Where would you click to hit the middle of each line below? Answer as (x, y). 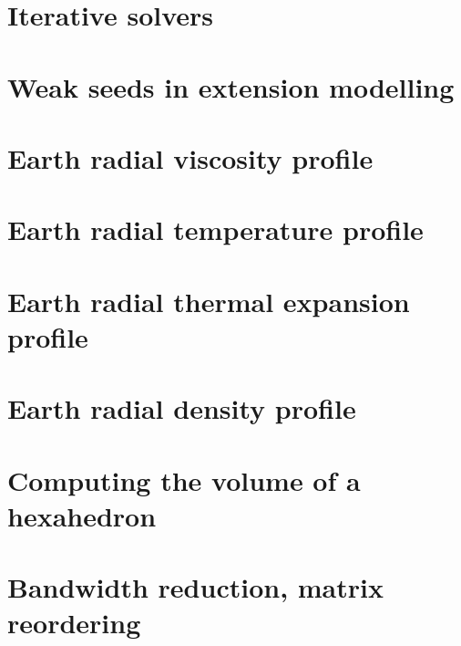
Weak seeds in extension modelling (231, 86)
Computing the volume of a (184, 479)
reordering (74, 623)
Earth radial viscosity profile (190, 157)
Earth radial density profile (182, 408)
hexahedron (82, 515)
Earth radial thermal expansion (209, 301)
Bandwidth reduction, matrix (195, 587)
